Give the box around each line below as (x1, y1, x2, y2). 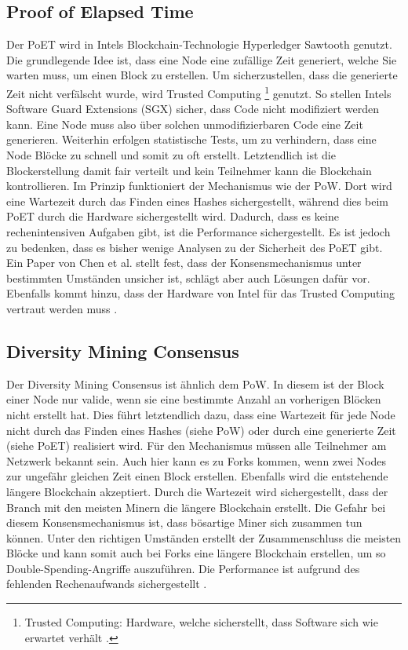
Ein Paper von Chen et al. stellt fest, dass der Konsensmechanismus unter (6, 254, 362, 271)
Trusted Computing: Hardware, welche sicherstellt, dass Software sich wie (24, 614, 378, 630)
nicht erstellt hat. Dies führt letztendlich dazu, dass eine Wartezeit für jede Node (6, 406, 395, 422)
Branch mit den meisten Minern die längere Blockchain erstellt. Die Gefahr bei (6, 498, 386, 515)
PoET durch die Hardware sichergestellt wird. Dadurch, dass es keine (6, 208, 339, 225)
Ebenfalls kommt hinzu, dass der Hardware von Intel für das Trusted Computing (6, 285, 395, 301)
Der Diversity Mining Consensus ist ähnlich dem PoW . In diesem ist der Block (6, 375, 384, 392)
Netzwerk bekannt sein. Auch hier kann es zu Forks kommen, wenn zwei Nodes (6, 452, 386, 469)
